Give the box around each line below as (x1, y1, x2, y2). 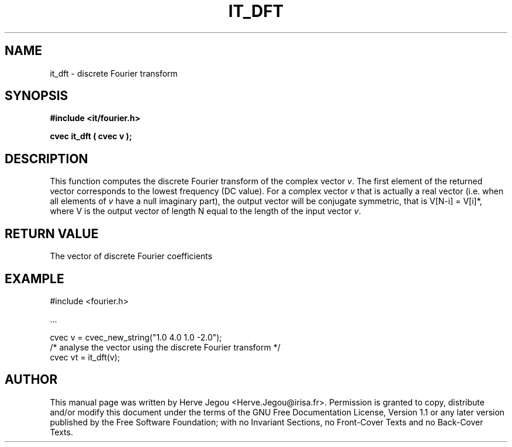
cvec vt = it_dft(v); (50, 352, 120, 362)
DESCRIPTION (5, 151, 88, 166)
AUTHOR (5, 372, 58, 387)
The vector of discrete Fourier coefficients (50, 251, 213, 262)
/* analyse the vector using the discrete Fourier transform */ (50, 342, 281, 352)
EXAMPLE (5, 271, 64, 286)
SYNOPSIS (5, 88, 68, 104)
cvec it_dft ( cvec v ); (50, 131, 132, 142)
